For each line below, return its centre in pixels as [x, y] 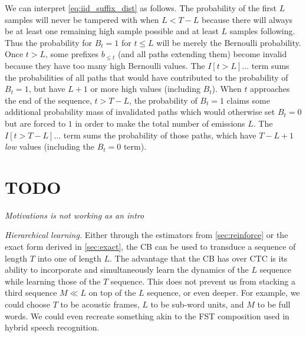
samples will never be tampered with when [82, 19]
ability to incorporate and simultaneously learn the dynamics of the [127, 270]
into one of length [69, 258]
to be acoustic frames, [100, 304]
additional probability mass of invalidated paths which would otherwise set [140, 112]
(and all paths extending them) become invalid [202, 54]
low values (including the [50, 146]
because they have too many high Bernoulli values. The [105, 65]
